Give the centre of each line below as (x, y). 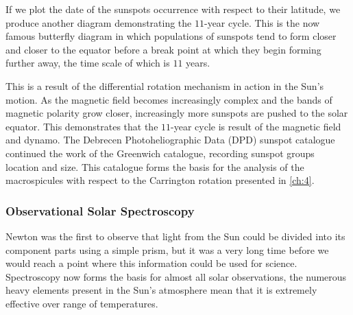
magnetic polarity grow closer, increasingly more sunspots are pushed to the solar (177, 113)
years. (198, 63)
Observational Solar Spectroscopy (100, 210)
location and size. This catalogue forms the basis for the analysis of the (155, 166)
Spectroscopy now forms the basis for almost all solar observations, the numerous (176, 276)
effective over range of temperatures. (82, 303)
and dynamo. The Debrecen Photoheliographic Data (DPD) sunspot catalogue (170, 140)
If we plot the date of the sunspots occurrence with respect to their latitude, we (173, 9)
